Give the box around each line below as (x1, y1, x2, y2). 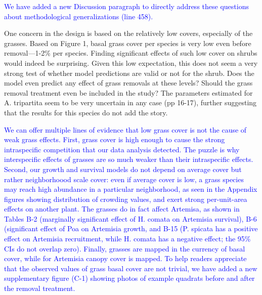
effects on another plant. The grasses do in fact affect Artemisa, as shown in (4, 203, 240, 214)
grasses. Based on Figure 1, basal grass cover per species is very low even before (4, 37, 251, 48)
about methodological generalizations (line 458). (4, 11, 153, 21)
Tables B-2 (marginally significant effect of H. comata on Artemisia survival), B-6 (4, 213, 257, 224)
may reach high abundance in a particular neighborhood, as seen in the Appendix (4, 184, 257, 194)
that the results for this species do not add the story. (4, 107, 168, 117)
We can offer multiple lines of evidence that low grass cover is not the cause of (4, 124, 247, 135)
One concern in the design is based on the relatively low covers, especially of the (4, 28, 253, 38)
